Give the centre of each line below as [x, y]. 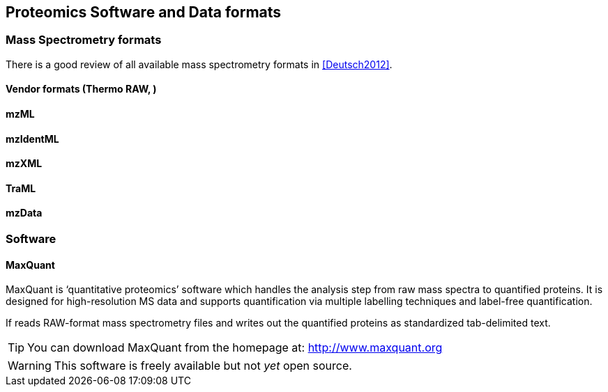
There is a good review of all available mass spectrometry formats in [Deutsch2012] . [199, 64]
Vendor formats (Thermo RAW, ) [81, 89]
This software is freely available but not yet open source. [203, 366]
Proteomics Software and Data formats [144, 12]
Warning [30, 366]
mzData [24, 213]
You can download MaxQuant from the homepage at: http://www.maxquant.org [235, 348]
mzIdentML [32, 139]
